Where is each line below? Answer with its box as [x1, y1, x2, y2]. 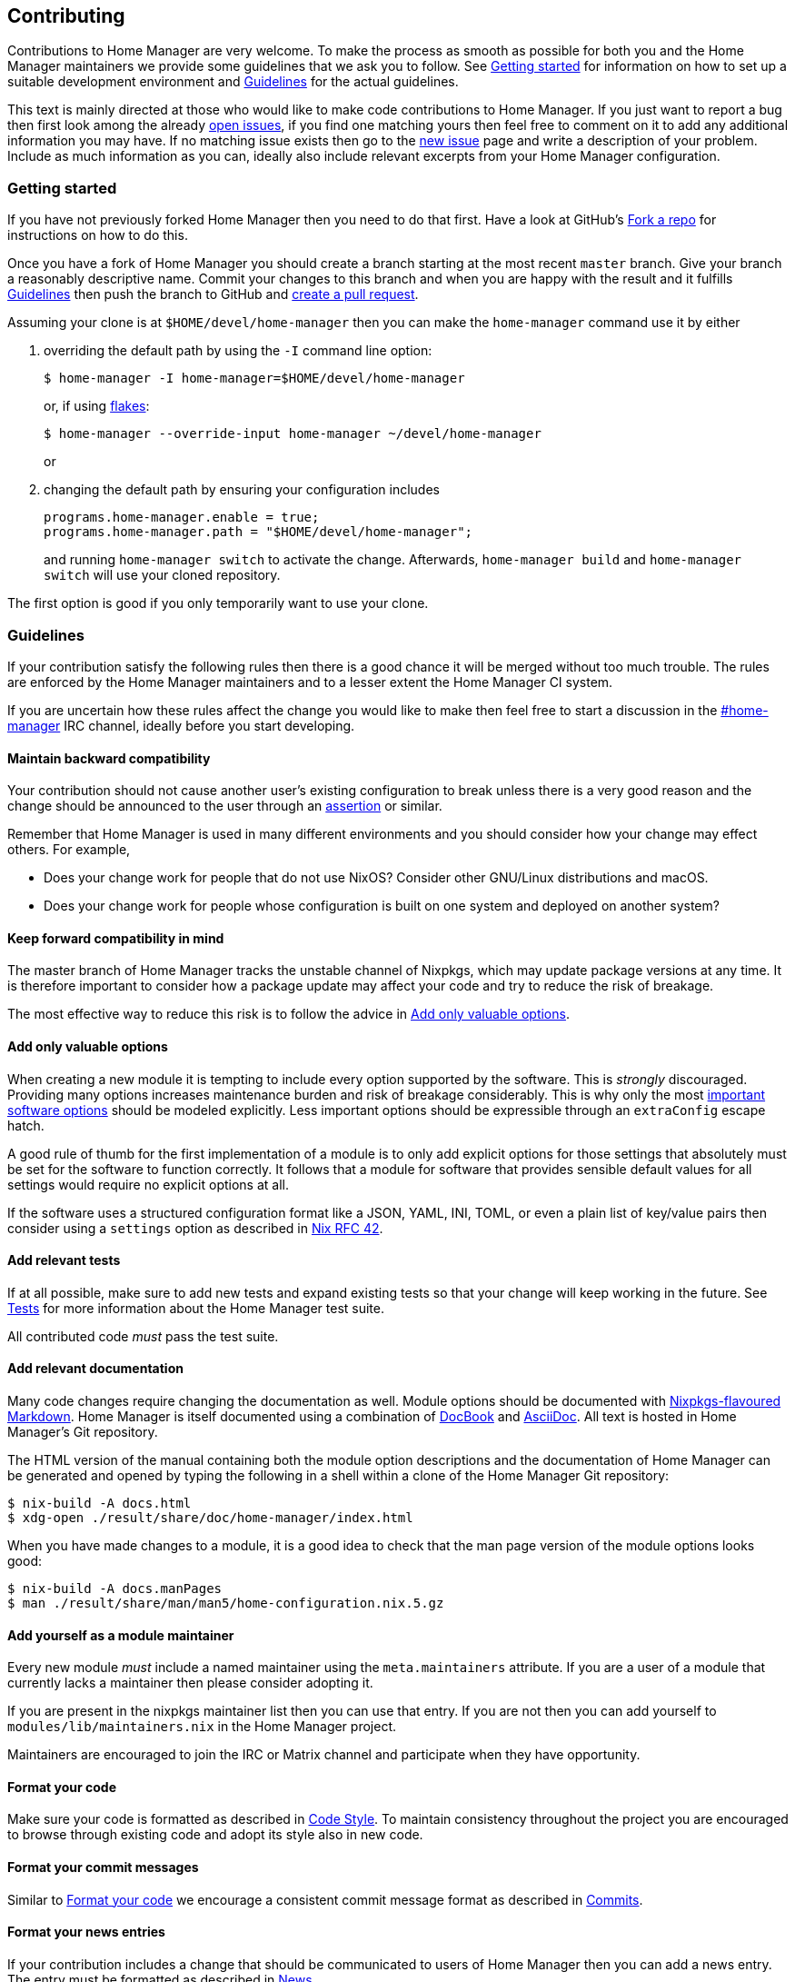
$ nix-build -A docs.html [7, 1496, 192, 1511]
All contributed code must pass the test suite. [7, 1328, 279, 1344]
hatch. [7, 1117, 45, 1133]
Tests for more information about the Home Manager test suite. [7, 1300, 385, 1316]
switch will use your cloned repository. [44, 567, 281, 583]
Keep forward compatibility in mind [7, 930, 224, 946]
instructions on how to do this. [7, 227, 188, 244]
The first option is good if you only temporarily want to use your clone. [7, 595, 429, 612]
